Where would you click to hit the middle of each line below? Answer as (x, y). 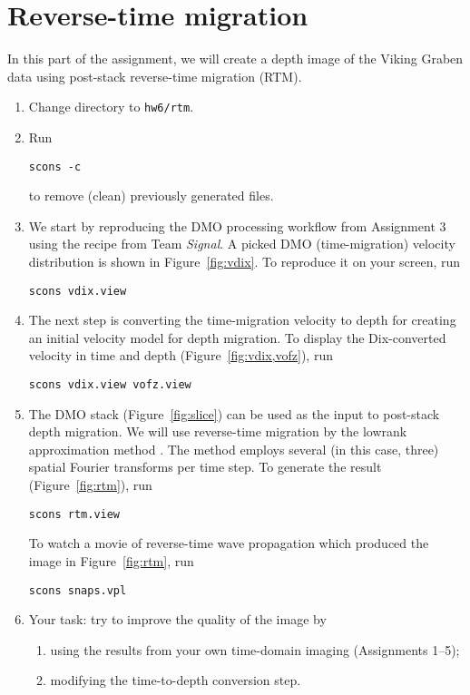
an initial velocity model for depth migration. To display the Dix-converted (237, 337)
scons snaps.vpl (78, 590)
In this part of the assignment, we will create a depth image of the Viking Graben (235, 59)
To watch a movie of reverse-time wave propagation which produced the (229, 543)
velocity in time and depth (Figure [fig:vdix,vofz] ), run (181, 355)
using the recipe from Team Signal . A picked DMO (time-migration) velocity (242, 244)
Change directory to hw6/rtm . (111, 107)
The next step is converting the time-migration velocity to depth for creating (242, 320)
